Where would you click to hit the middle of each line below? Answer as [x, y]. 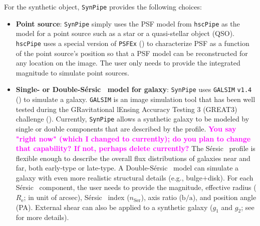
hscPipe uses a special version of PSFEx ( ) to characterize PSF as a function [133, 43]
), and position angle [224, 197]
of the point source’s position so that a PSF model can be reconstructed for [132, 53]
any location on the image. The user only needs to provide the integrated [128, 63]
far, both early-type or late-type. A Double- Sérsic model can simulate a [127, 168]
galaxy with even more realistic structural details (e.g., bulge [109, 177]
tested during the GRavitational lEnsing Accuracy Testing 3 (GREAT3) [126, 109]
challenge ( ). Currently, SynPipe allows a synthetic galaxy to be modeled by [133, 119]
